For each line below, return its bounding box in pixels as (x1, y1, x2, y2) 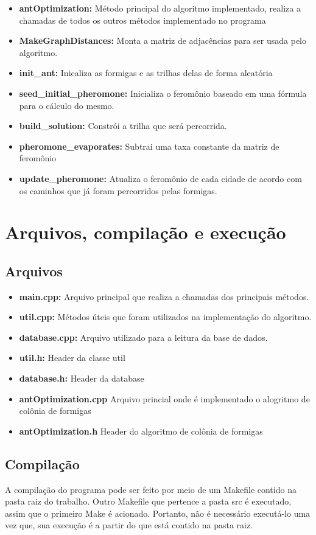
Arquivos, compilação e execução (5, 220, 286, 245)
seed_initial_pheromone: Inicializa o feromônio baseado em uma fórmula (19, 86, 307, 99)
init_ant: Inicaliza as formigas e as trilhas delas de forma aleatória (19, 66, 273, 79)
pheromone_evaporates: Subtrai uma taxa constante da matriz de (19, 139, 279, 152)
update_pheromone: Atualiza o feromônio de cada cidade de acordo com (19, 172, 302, 184)
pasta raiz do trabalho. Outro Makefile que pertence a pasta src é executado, (5, 495, 292, 508)
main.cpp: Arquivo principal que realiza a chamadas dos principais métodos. (19, 290, 309, 302)
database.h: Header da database (19, 372, 144, 385)
